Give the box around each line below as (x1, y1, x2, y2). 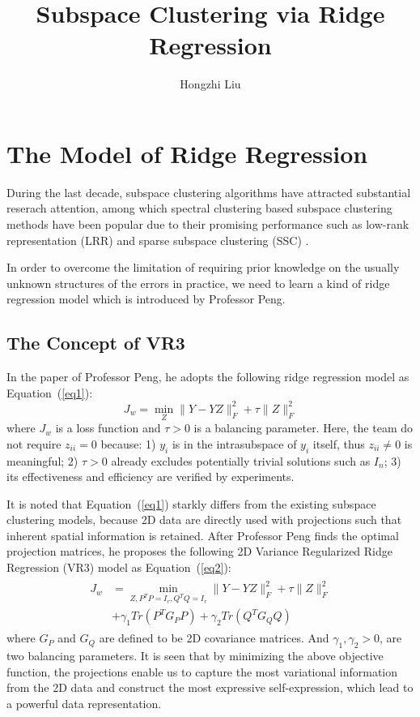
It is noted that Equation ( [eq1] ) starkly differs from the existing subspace (6, 495, 376, 512)
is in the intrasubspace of (172, 435, 297, 452)
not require (6, 435, 62, 452)
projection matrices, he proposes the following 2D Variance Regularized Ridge (6, 543, 393, 560)
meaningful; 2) (6, 452, 78, 469)
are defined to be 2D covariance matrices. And (99, 629, 329, 646)
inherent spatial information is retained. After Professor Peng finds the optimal (6, 526, 399, 543)
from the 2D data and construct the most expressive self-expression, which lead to (6, 679, 414, 696)
